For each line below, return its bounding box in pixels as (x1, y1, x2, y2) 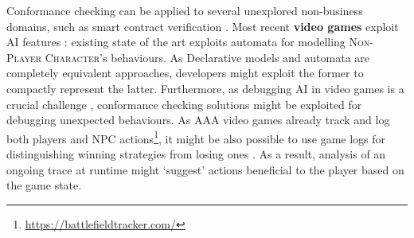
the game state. (6, 177, 82, 193)
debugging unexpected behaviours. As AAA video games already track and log (6, 111, 390, 128)
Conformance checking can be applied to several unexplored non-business (6, 2, 363, 18)
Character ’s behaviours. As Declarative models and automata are (45, 49, 370, 65)
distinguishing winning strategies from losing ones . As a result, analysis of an (6, 146, 386, 162)
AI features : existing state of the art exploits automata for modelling (6, 33, 346, 50)
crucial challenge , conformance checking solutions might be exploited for (6, 96, 362, 112)
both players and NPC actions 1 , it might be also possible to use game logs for (6, 127, 386, 146)
